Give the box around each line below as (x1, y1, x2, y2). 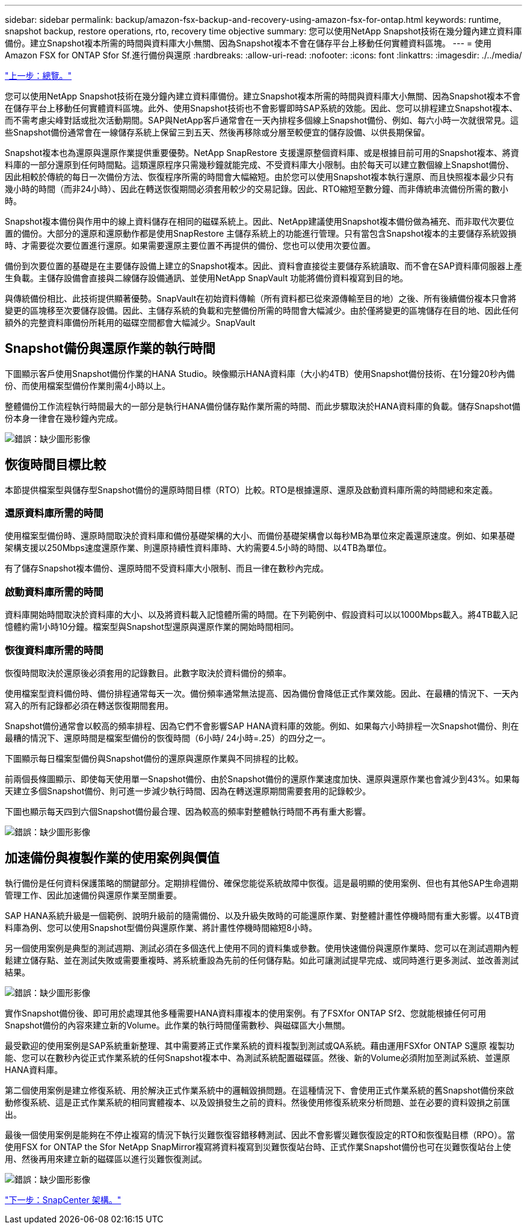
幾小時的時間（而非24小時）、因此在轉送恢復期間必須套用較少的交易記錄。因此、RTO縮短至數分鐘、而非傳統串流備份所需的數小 (5, 184, 508, 194)
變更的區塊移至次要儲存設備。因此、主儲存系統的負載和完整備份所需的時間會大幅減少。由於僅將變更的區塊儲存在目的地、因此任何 (5, 305, 519, 316)
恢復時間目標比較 (5, 457, 106, 473)
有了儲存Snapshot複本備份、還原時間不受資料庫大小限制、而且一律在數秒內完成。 (5, 563, 329, 574)
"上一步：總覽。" (5, 70, 72, 81)
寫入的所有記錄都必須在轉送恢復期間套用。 (5, 700, 173, 711)
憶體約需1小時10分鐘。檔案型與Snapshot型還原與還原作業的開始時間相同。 (5, 621, 299, 632)
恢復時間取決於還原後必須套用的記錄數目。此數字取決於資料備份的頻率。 (5, 667, 291, 678)
